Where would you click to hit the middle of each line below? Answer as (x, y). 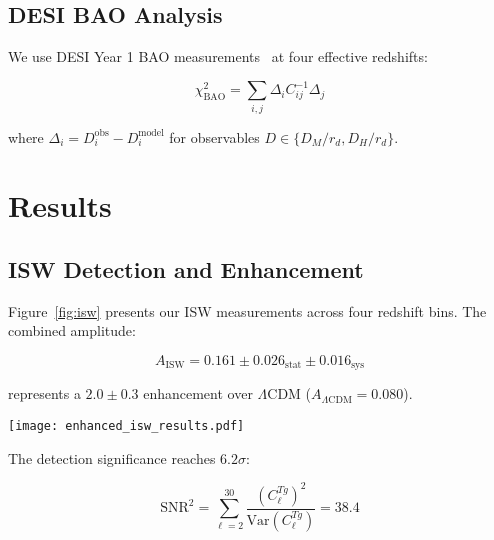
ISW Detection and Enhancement (186, 268)
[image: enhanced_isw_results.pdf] (126, 426)
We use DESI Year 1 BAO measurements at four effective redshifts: (218, 56)
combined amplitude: (72, 330)
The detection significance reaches (112, 457)
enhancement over (198, 393)
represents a (44, 393)
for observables (214, 136)
